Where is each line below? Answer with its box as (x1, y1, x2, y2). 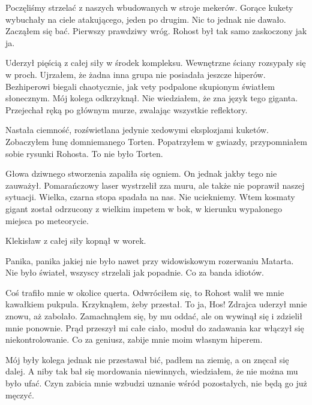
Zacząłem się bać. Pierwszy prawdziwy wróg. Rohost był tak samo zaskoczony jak (5, 25, 307, 37)
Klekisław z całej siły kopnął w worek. (5, 234, 146, 247)
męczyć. (5, 388, 34, 401)
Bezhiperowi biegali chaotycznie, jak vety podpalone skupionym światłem (5, 80, 275, 92)
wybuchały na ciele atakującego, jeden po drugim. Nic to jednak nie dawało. (5, 13, 286, 25)
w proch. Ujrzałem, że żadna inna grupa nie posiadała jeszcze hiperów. (5, 68, 266, 80)
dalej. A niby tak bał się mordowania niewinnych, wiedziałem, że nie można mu (5, 365, 298, 377)
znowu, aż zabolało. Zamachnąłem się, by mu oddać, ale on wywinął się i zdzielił (5, 310, 302, 322)
